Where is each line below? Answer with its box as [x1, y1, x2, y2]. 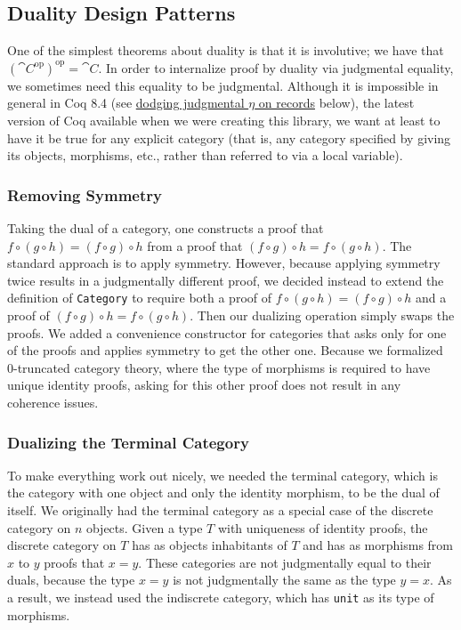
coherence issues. [7, 392, 99, 411]
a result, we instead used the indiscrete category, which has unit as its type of [7, 587, 434, 606]
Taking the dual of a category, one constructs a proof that [7, 218, 324, 237]
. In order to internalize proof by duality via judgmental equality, [98, 58, 454, 77]
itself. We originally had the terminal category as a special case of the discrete [7, 500, 433, 519]
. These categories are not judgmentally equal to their [138, 553, 432, 571]
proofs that [44, 553, 105, 571]
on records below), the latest [258, 93, 415, 112]
